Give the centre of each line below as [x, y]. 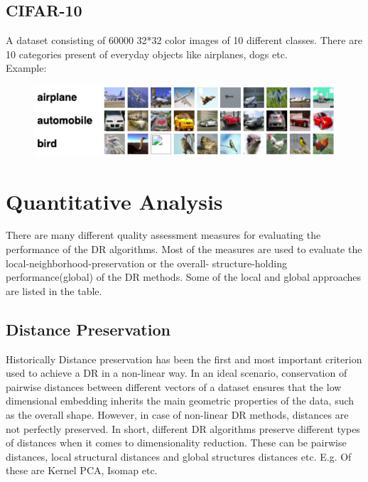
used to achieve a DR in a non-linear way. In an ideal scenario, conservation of [177, 373]
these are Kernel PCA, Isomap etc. [82, 470]
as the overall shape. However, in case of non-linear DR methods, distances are [177, 414]
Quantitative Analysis [114, 201]
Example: [26, 68]
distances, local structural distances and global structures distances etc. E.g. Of [179, 456]
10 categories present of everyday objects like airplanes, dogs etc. [147, 54]
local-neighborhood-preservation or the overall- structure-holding [146, 263]
